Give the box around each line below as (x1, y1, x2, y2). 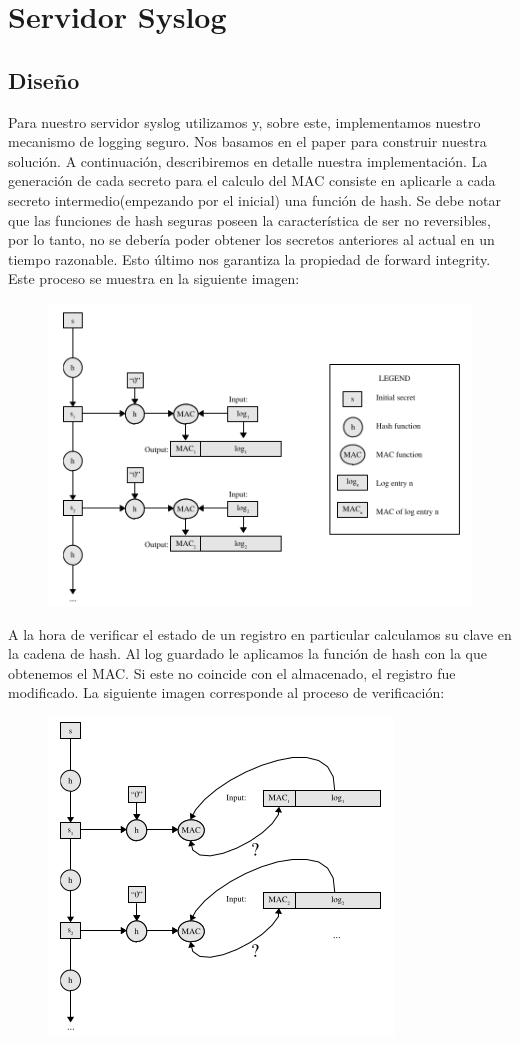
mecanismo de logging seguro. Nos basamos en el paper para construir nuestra (8, 131, 487, 152)
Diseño (8, 64, 80, 95)
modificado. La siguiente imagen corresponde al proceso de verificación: (8, 682, 445, 703)
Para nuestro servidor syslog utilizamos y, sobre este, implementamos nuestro (8, 111, 481, 132)
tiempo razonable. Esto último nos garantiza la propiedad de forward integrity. (8, 248, 491, 269)
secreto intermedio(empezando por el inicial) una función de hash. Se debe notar (8, 189, 502, 210)
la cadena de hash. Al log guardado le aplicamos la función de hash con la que (8, 643, 487, 664)
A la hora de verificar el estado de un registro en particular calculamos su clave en (8, 623, 512, 644)
